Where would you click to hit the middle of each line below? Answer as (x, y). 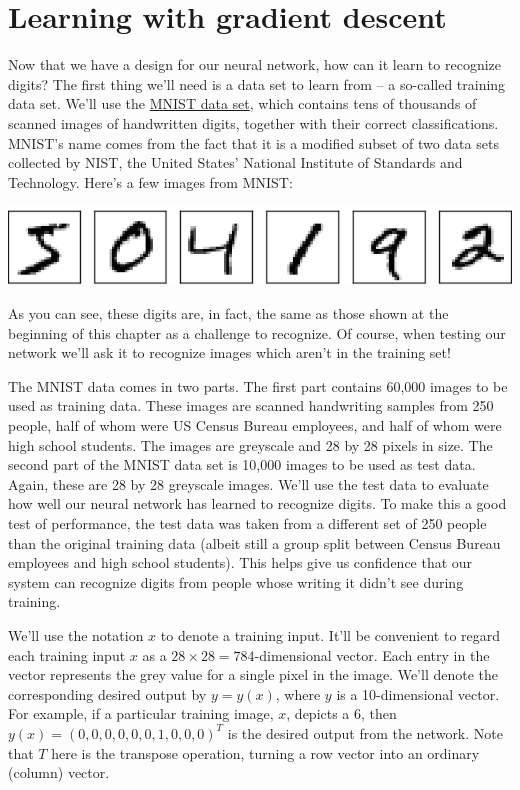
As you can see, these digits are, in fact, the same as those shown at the (228, 313)
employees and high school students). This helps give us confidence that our (240, 562)
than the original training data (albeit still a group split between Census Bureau (254, 542)
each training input (67, 654)
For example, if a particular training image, (141, 713)
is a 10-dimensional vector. (418, 693)
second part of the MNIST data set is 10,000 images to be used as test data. (242, 464)
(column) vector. (59, 772)
